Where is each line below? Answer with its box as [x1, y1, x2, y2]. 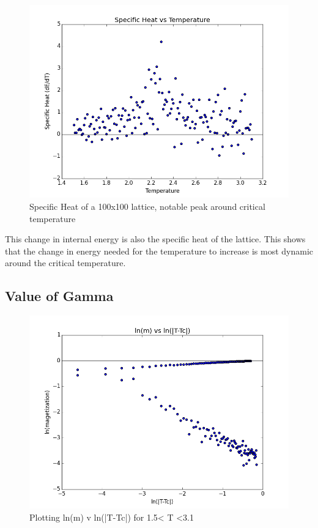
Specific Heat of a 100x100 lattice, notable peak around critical [29, 199, 265, 212]
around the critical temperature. [5, 256, 126, 269]
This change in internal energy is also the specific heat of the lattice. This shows [5, 232, 306, 245]
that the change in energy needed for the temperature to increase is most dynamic [5, 244, 313, 257]
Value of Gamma [5, 286, 114, 305]
